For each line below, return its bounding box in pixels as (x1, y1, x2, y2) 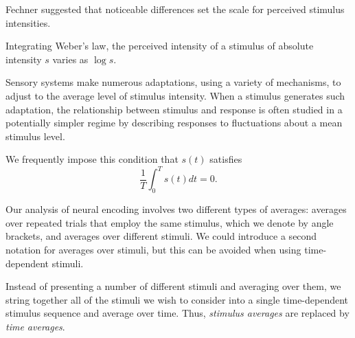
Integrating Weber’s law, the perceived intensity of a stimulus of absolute (5, 38, 314, 53)
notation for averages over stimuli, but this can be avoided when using (5, 243, 301, 257)
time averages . (5, 319, 65, 333)
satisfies (209, 152, 242, 166)
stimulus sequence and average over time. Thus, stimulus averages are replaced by (5, 306, 350, 320)
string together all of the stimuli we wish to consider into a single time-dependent (5, 292, 349, 306)
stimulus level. (5, 128, 65, 143)
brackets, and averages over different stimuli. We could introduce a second (5, 229, 317, 243)
